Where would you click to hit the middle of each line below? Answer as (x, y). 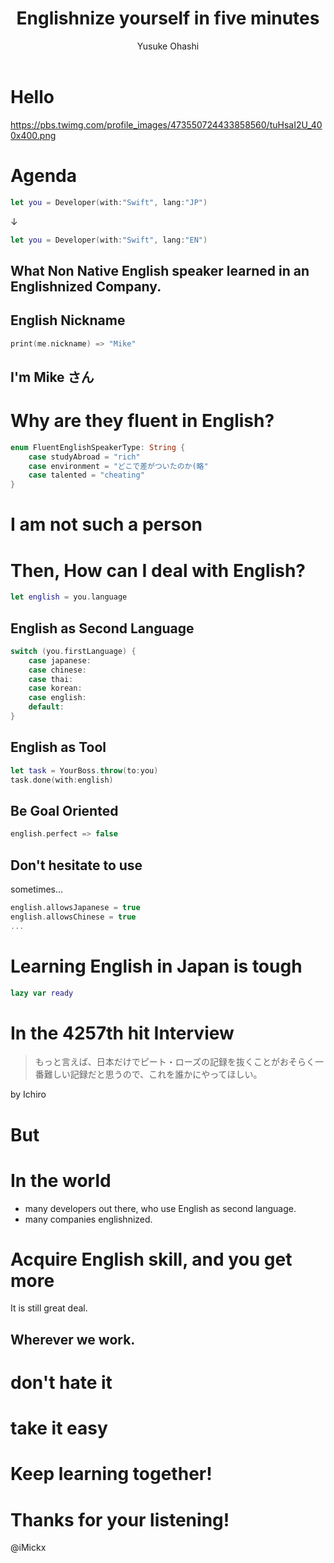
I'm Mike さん (52, 377)
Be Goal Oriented (64, 810)
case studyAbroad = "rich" (84, 457)
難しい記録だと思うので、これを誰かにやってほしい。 (153, 1074)
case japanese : (60, 660)
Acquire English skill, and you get (151, 1259)
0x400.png (33, 135)
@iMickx (28, 1548)
